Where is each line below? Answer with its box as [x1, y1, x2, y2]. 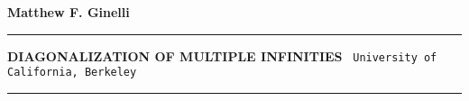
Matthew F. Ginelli [7, 3, 130, 21]
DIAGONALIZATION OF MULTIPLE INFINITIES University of [7, 46, 437, 65]
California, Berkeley [7, 66, 137, 79]
